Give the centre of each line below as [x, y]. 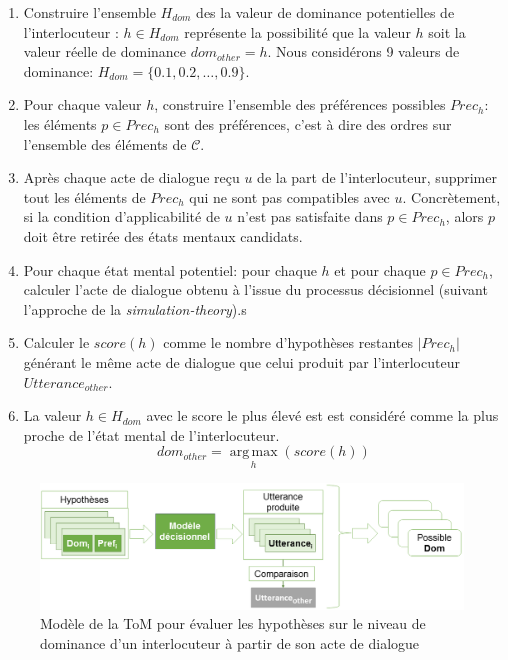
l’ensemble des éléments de [105, 143]
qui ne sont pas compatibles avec [289, 196]
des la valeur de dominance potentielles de [325, 12]
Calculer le [56, 342]
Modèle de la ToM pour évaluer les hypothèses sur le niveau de [233, 623]
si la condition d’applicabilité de [121, 216]
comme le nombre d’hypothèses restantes [288, 342]
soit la [447, 31]
